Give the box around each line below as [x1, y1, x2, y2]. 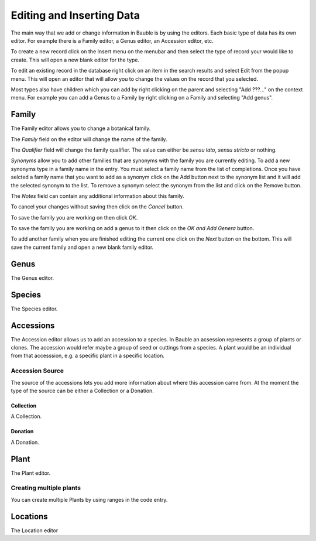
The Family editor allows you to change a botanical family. [11, 125, 151, 132]
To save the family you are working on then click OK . [11, 214, 138, 221]
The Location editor [11, 527, 59, 534]
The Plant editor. [11, 469, 51, 477]
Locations [11, 511, 48, 521]
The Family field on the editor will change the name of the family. [11, 135, 167, 143]
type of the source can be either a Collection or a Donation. [11, 387, 154, 394]
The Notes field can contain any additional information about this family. [11, 192, 184, 199]
